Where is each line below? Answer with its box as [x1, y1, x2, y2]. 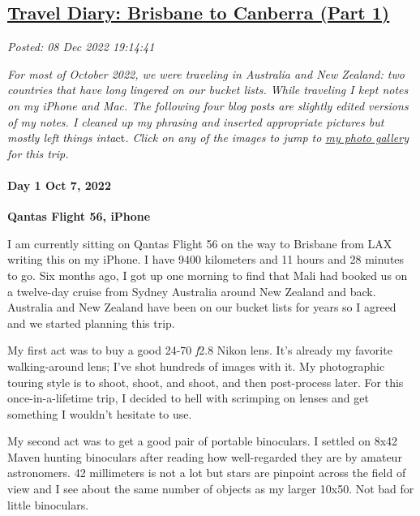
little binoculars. [7, 496, 89, 513]
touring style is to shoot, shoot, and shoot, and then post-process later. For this [7, 373, 404, 390]
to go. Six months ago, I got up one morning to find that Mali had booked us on [7, 266, 408, 283]
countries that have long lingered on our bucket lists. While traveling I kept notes [7, 81, 409, 98]
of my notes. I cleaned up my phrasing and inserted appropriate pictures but [7, 113, 384, 130]
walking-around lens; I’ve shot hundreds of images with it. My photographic [7, 357, 385, 374]
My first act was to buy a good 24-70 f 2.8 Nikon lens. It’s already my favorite [7, 342, 392, 359]
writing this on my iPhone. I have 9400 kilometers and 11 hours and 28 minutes [7, 251, 405, 268]
